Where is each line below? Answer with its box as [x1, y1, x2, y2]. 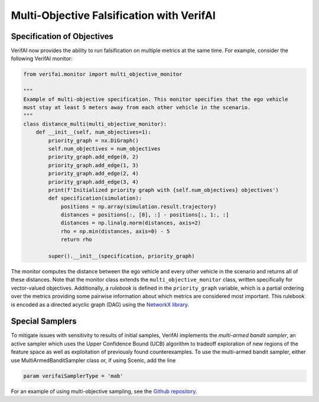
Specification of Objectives [11, 31, 113, 41]
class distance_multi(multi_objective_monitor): [23, 120, 167, 127]
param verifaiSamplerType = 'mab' [23, 372, 123, 379]
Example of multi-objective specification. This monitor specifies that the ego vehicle [23, 96, 289, 103]
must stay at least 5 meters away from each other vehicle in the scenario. [23, 104, 251, 110]
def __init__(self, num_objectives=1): [35, 129, 152, 136]
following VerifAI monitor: [11, 55, 73, 62]
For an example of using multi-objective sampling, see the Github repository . [11, 387, 197, 395]
